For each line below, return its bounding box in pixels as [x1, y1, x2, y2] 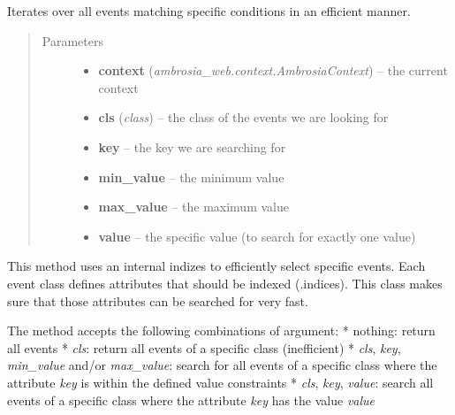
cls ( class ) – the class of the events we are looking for [98, 108, 389, 127]
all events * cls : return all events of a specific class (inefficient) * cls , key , [7, 338, 401, 357]
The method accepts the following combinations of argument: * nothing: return [7, 321, 436, 340]
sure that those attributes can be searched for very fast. [7, 291, 308, 310]
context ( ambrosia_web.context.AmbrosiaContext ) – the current [98, 61, 448, 80]
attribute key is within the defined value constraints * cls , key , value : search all [7, 373, 434, 391]
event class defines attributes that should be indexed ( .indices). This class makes [7, 273, 443, 292]
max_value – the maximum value [98, 197, 289, 216]
